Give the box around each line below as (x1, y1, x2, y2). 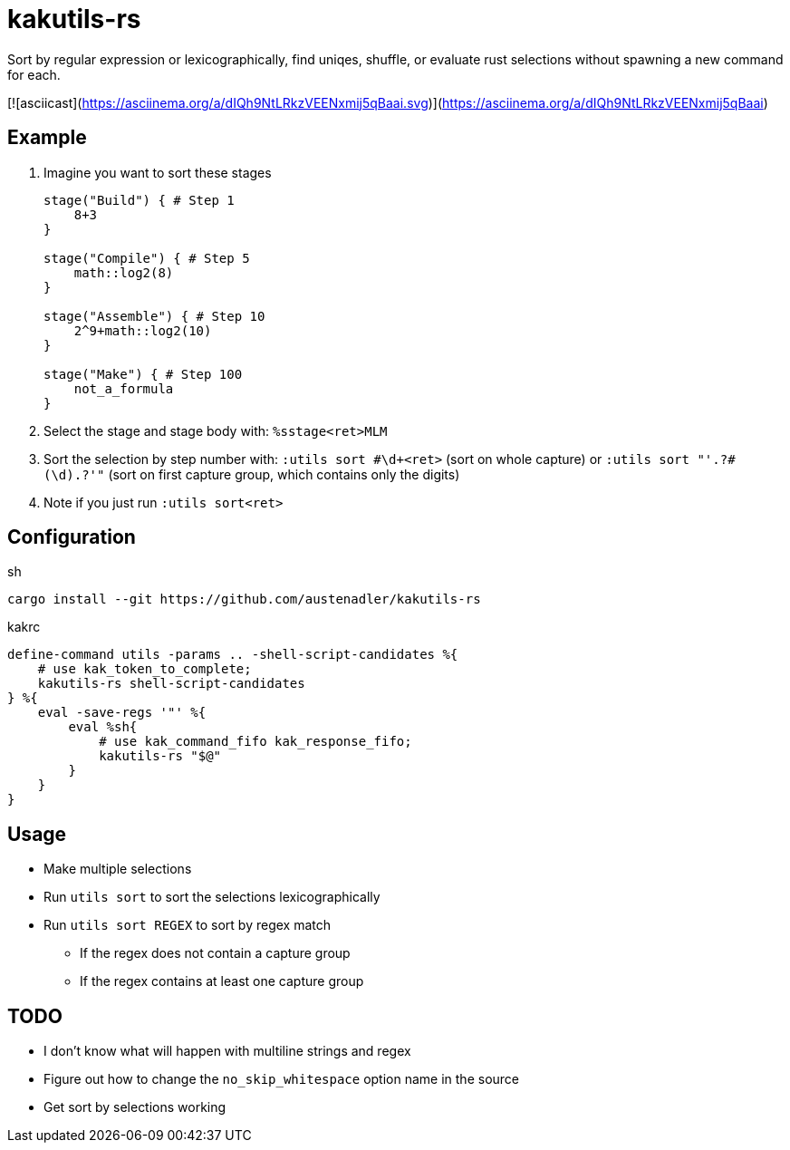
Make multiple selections (43, 861, 192, 877)
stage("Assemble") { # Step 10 (43, 308, 265, 324)
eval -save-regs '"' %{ (37, 705, 207, 720)
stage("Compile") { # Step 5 (43, 250, 250, 266)
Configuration (7, 526, 136, 549)
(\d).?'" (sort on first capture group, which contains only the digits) (43, 466, 460, 482)
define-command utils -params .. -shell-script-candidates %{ (7, 647, 458, 662)
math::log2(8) (73, 265, 174, 280)
